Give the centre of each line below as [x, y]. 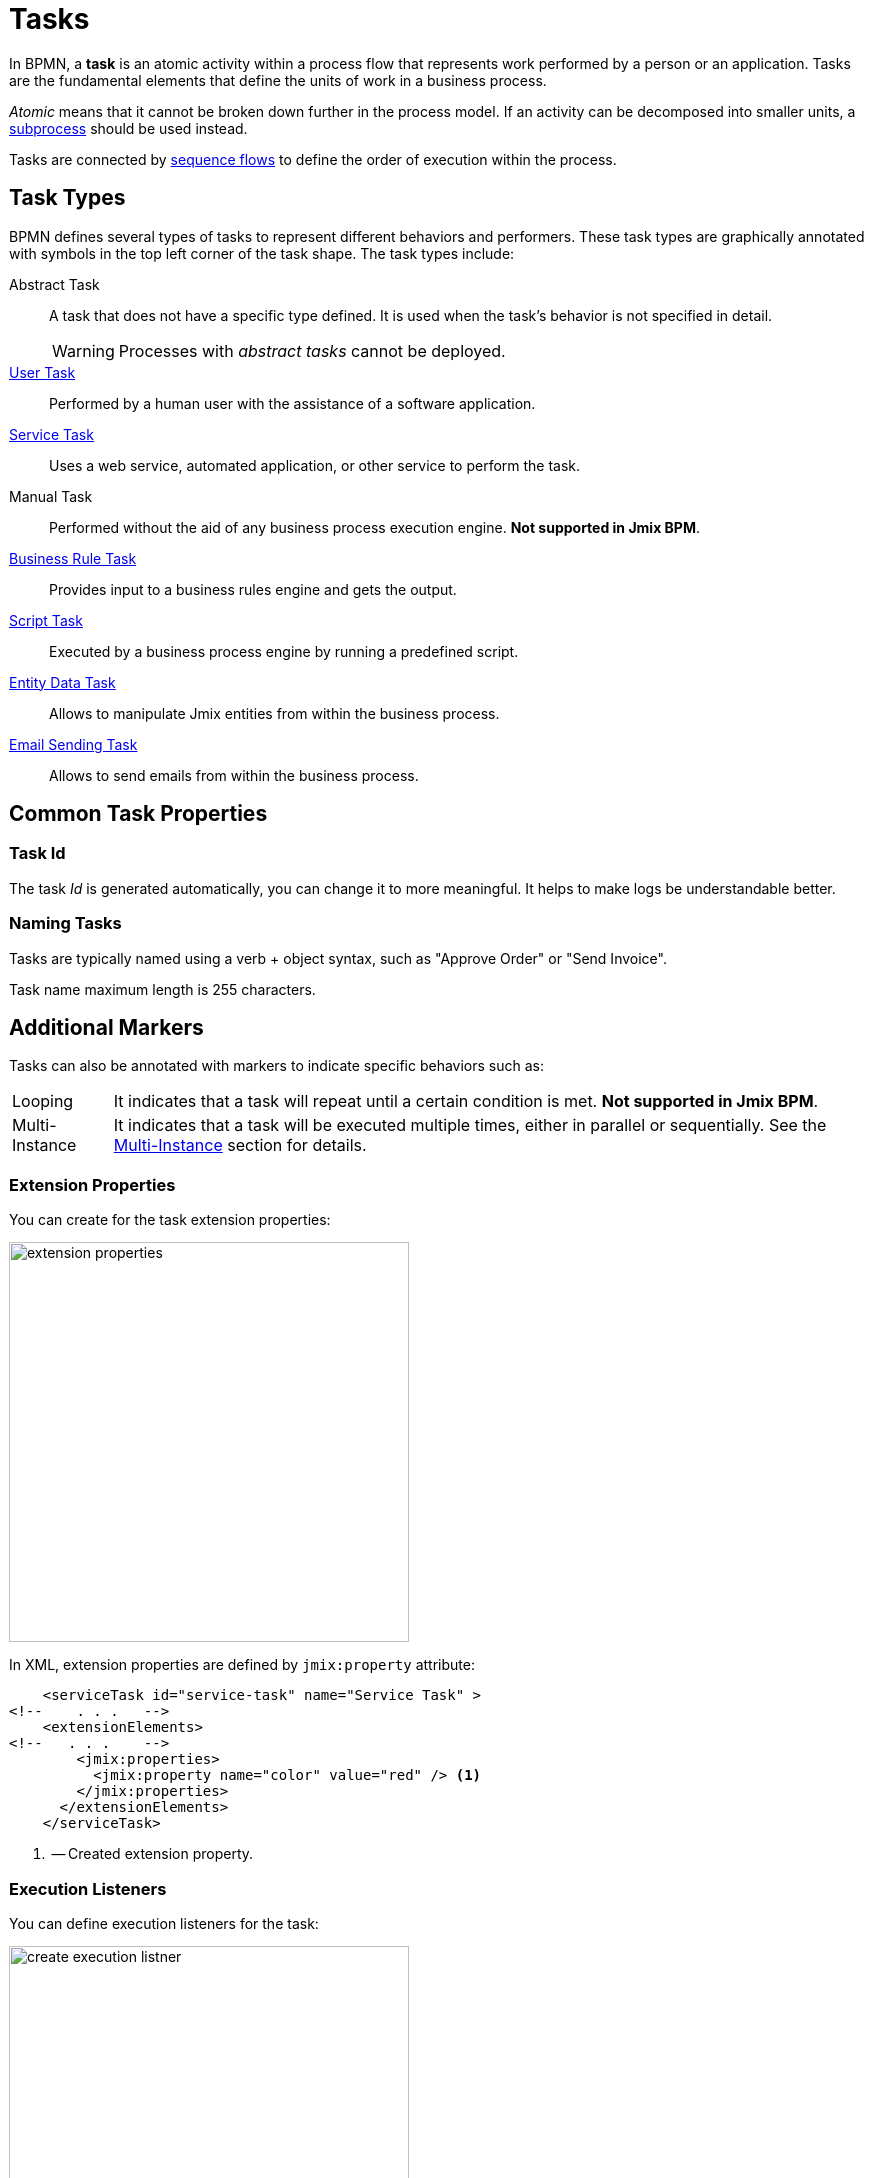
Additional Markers [106, 1027]
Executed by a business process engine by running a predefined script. [284, 651]
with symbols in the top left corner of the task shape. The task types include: [262, 253]
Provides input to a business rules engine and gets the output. [253, 589]
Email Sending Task [73, 744]
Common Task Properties [138, 814]
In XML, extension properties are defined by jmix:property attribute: [242, 1665]
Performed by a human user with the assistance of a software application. [292, 403]
